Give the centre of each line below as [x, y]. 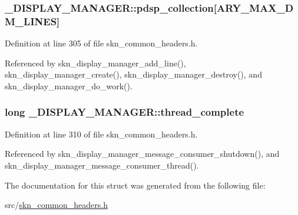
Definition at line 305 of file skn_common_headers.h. [101, 43]
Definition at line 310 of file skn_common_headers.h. [101, 134]
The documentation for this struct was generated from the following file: [135, 185]
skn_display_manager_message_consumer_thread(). [102, 165]
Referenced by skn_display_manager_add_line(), [95, 63]
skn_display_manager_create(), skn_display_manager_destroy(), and [133, 74]
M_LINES [31, 21]
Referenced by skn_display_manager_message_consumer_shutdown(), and [142, 154]
